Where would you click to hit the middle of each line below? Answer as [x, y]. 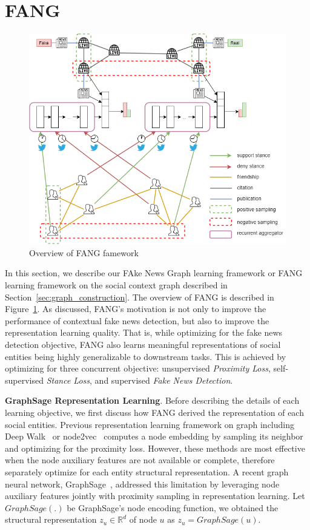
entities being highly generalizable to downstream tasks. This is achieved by [146, 356]
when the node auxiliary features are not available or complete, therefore [140, 460]
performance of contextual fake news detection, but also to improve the [137, 320]
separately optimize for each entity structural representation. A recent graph [147, 471]
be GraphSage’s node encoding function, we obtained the [173, 507]
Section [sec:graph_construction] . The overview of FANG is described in [140, 297]
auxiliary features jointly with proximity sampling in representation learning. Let [155, 496]
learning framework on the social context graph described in [116, 285]
